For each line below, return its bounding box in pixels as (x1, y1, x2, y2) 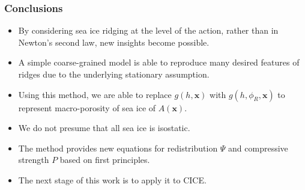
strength (18, 153, 49, 166)
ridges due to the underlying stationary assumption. (18, 68, 210, 80)
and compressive (228, 141, 288, 154)
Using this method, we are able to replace (18, 88, 172, 100)
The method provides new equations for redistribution (18, 141, 218, 154)
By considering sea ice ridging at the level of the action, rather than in (18, 24, 279, 37)
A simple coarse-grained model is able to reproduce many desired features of (18, 56, 300, 69)
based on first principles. (59, 153, 150, 166)
